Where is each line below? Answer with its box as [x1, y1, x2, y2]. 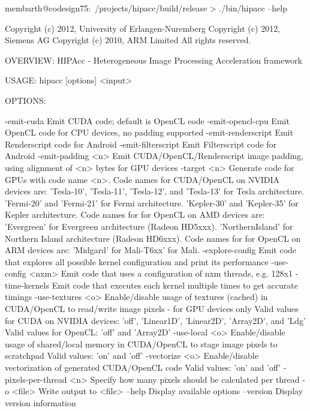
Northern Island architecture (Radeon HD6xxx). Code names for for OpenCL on [5, 232, 301, 244]
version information [5, 396, 76, 409]
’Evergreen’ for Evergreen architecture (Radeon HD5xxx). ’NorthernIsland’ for [5, 220, 293, 232]
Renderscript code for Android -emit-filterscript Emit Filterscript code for [5, 137, 277, 150]
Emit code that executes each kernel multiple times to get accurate [52, 278, 298, 291]
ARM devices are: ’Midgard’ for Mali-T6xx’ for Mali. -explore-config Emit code [5, 244, 297, 256]
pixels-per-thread [5, 373, 67, 385]
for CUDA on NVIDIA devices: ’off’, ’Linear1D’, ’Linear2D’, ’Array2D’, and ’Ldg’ [5, 314, 306, 326]
